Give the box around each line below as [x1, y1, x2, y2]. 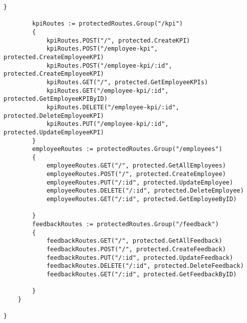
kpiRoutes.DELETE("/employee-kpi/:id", [46, 103, 179, 111]
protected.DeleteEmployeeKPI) [4, 112, 104, 119]
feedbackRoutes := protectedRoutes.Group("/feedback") [32, 221, 219, 228]
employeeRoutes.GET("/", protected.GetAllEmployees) [46, 162, 226, 170]
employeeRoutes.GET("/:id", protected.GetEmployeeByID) [46, 196, 237, 203]
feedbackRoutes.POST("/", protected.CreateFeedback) [46, 246, 226, 253]
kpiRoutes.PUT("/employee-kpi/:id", [46, 120, 169, 128]
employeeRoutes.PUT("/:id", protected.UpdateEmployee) [46, 179, 233, 186]
